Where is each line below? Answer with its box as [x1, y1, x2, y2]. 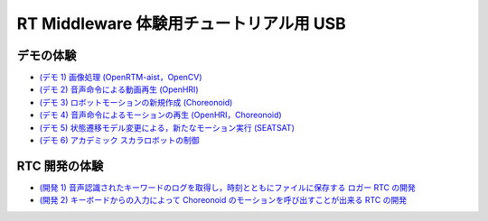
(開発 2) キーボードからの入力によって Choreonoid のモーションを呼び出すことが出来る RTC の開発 [39, 195, 407, 206]
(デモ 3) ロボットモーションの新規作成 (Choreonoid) [39, 97, 233, 107]
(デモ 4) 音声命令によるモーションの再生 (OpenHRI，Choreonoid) [39, 109, 282, 121]
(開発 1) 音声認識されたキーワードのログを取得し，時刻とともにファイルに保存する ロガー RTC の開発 [39, 181, 416, 193]
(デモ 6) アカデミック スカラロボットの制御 [39, 135, 200, 146]
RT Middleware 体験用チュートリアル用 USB [16, 14, 347, 33]
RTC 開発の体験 [16, 158, 104, 173]
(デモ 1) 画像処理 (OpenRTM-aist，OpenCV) [39, 72, 202, 83]
